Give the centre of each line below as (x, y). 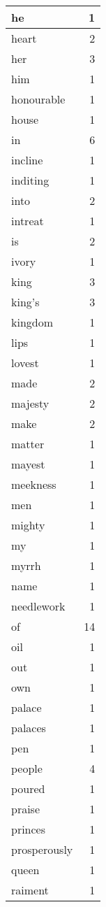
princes (29, 829)
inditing (30, 180)
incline (27, 160)
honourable (38, 99)
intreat (28, 221)
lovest (25, 363)
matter (28, 444)
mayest (28, 464)
